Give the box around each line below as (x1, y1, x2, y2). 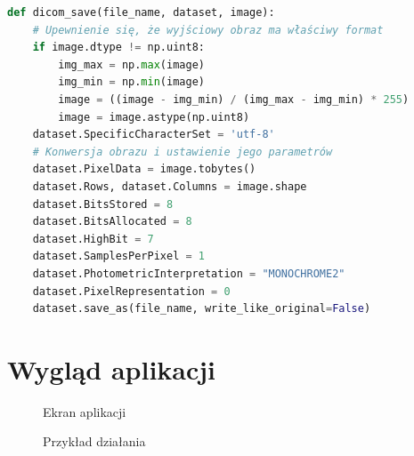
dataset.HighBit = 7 (32, 232, 154, 245)
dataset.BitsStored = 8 (32, 197, 174, 211)
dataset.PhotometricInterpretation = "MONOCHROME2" (32, 267, 345, 280)
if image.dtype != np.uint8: (32, 41, 205, 54)
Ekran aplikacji (43, 402, 126, 420)
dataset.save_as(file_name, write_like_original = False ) (32, 302, 371, 316)
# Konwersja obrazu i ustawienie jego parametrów (32, 145, 333, 158)
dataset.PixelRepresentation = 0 (32, 284, 231, 298)
